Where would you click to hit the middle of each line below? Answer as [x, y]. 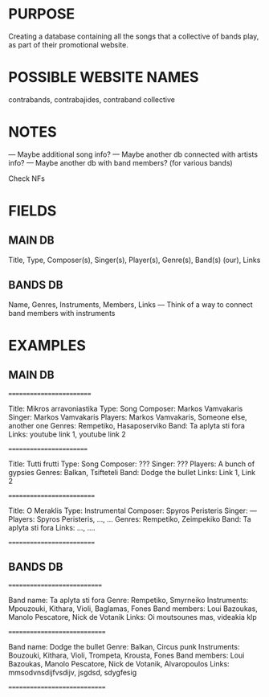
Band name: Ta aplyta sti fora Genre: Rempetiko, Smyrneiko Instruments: [128, 601]
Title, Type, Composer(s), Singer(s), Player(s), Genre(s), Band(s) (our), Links [134, 260]
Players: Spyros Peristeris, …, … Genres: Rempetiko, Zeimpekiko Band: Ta [130, 519]
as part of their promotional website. [68, 44]
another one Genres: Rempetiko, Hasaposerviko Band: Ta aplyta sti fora [126, 425]
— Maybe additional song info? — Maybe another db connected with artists [133, 154]
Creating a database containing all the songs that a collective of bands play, [134, 36]
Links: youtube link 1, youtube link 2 [67, 434]
